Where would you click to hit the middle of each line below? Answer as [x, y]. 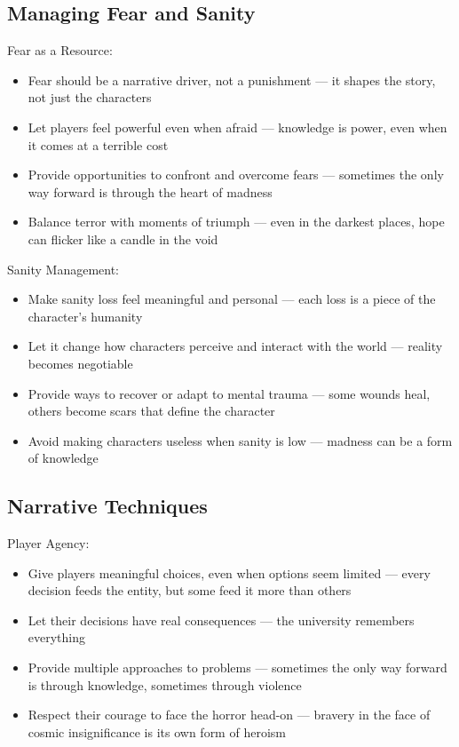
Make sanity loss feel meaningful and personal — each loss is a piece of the [232, 299]
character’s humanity [85, 316]
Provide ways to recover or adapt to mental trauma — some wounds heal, [229, 393]
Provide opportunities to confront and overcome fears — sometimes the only [236, 175]
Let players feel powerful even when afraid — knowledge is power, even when [237, 127]
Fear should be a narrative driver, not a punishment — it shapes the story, [232, 79]
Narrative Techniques [107, 506]
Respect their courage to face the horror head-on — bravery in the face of [229, 715]
